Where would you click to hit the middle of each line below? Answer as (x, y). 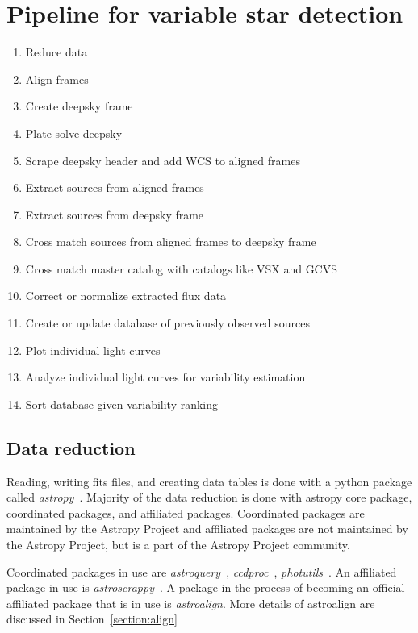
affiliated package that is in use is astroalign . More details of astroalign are (191, 603)
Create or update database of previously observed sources (167, 323)
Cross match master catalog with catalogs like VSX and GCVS (182, 268)
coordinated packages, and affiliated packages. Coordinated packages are (186, 512)
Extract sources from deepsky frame (115, 214)
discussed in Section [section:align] (92, 619)
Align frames (57, 79)
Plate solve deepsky (74, 133)
